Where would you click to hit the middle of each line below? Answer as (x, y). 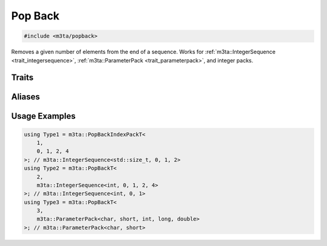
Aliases (26, 97)
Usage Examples (43, 116)
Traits (22, 78)
